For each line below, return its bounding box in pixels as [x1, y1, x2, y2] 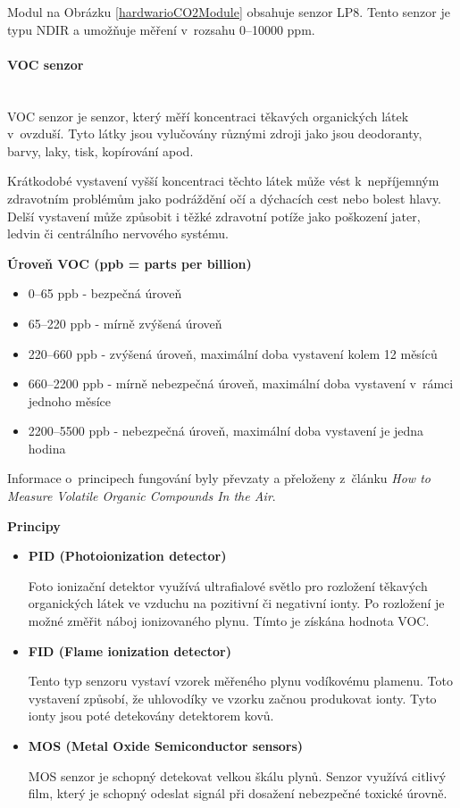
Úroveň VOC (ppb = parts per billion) [7, 254, 252, 272]
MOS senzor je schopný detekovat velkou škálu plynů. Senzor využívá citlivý [28, 766, 447, 785]
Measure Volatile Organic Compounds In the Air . [7, 487, 276, 505]
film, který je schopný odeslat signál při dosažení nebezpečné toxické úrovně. [28, 784, 447, 803]
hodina [28, 438, 66, 457]
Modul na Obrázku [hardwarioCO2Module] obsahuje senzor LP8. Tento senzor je [7, 3, 450, 21]
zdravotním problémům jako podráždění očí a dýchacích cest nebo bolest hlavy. [7, 188, 442, 207]
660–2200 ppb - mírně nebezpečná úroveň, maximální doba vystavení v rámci [28, 374, 454, 393]
